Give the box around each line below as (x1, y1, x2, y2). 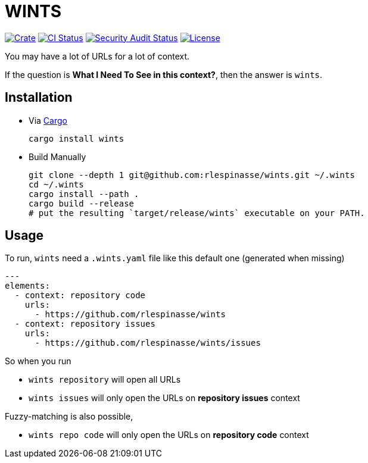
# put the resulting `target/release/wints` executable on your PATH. (29, 208, 365, 218)
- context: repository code (14, 290, 146, 301)
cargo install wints (29, 133, 124, 143)
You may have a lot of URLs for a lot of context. (5, 51, 190, 61)
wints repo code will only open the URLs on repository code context (29, 430, 309, 440)
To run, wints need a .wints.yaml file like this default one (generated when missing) (5, 253, 345, 264)
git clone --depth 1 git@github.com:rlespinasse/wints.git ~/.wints (29, 170, 355, 180)
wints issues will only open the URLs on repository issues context (29, 393, 300, 403)
